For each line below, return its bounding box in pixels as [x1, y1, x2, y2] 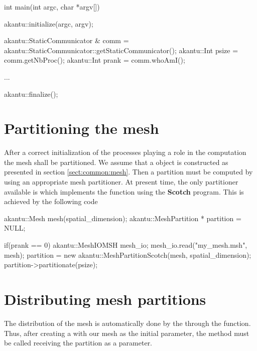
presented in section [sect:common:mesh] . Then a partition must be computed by [4, 166, 253, 177]
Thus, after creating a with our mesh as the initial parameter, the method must [4, 327, 249, 338]
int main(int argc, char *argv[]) [4, 2, 100, 12]
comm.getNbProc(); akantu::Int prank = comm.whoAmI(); [4, 55, 185, 65]
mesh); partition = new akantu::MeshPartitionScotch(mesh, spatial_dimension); [4, 249, 251, 260]
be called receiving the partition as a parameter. [4, 337, 153, 348]
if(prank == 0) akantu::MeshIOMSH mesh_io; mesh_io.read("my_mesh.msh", [4, 240, 247, 250]
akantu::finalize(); [4, 88, 58, 99]
